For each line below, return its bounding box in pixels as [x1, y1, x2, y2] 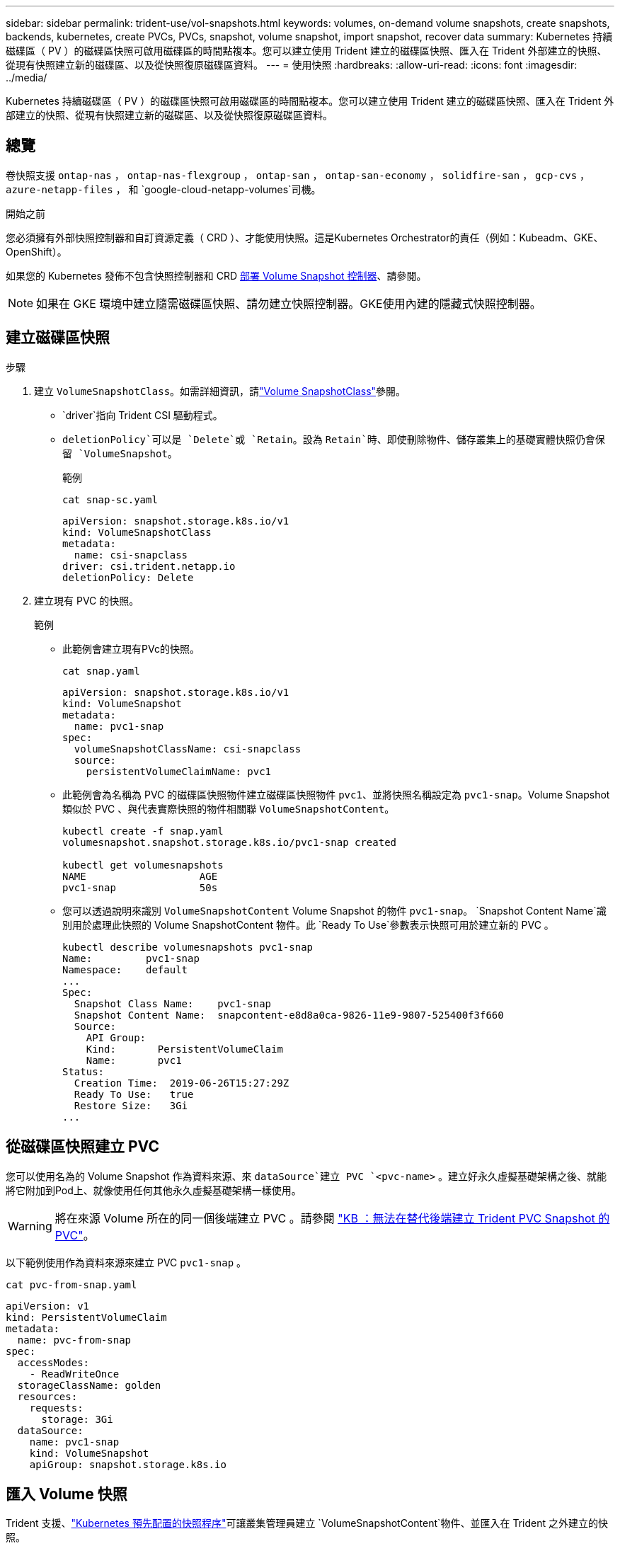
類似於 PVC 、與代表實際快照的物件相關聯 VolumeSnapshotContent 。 [62, 802, 395, 815]
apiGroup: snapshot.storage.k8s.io [29, 1458, 226, 1470]
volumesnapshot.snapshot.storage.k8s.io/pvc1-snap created [62, 836, 397, 848]
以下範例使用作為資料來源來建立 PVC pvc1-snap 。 [6, 1256, 247, 1269]
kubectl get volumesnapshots [62, 859, 224, 871]
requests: [29, 1402, 84, 1414]
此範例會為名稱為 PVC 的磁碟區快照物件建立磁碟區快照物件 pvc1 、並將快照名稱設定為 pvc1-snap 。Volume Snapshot [62, 788, 610, 801]
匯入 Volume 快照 [6, 1484, 127, 1503]
